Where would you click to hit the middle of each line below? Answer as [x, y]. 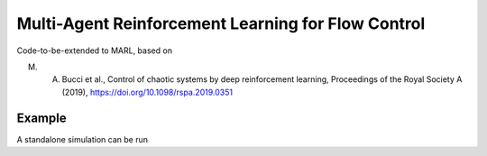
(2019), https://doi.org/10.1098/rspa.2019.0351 [147, 92]
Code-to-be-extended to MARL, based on [95, 50]
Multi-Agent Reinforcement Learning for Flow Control [221, 23]
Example [41, 118]
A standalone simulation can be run [83, 139]
